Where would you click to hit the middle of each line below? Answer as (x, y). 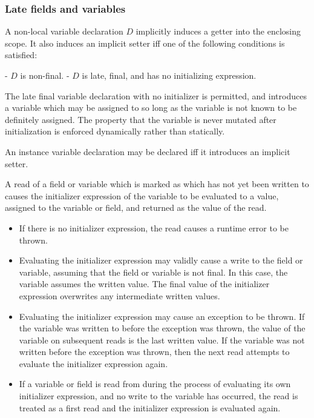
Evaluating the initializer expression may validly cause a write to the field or (161, 260)
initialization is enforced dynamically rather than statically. (115, 131)
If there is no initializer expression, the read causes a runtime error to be (154, 227)
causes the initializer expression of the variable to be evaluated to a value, (142, 195)
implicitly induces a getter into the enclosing (218, 31)
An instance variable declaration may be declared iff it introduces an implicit (148, 151)
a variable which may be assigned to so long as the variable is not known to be (151, 108)
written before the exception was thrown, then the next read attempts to (154, 352)
